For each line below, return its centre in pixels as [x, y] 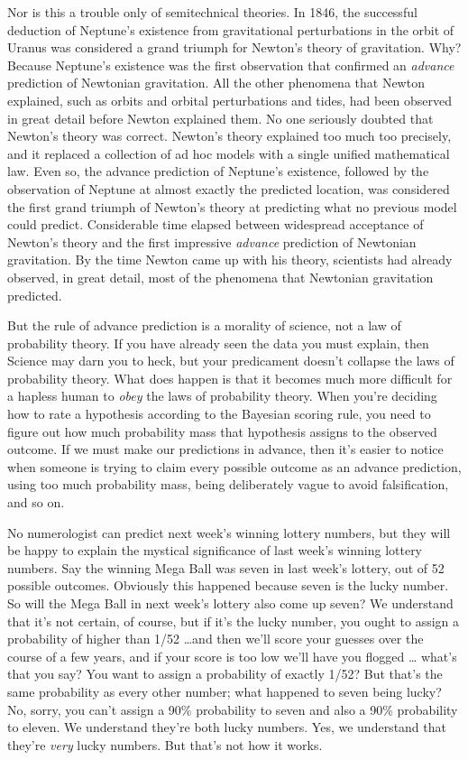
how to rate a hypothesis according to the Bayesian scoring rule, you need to [219, 414]
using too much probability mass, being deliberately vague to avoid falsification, [228, 484]
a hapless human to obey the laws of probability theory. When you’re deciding [222, 396]
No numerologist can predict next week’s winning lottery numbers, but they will [229, 532]
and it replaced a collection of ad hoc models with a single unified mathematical [229, 153]
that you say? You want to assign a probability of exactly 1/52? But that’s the [225, 674]
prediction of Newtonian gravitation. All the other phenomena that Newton [216, 83]
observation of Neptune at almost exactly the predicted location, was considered [229, 188]
